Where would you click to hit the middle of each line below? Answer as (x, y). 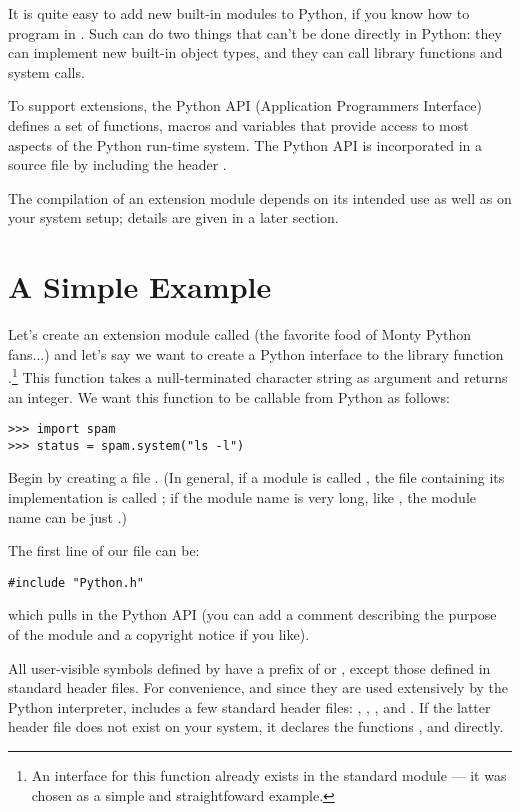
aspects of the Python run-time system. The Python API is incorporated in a (245, 144)
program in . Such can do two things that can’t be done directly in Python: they (255, 32)
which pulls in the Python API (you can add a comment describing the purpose (252, 614)
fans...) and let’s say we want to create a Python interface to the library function (256, 353)
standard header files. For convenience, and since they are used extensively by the (258, 687)
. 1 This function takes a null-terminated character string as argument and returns (258, 375)
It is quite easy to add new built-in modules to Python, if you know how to (239, 13)
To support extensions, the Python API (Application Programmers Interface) (245, 105)
